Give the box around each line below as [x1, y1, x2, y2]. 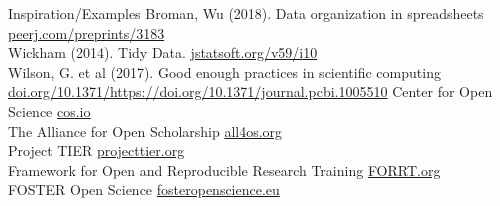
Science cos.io [8, 100, 91, 121]
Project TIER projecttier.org [8, 140, 185, 161]
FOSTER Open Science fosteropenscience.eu [8, 179, 280, 200]
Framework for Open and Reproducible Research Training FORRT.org [8, 159, 441, 180]
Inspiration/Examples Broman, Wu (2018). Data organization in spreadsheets [8, 3, 484, 23]
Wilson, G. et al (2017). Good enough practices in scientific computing [8, 61, 441, 82]
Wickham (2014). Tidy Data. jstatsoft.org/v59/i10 [8, 42, 318, 63]
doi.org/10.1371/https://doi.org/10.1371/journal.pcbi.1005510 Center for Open [8, 81, 493, 102]
